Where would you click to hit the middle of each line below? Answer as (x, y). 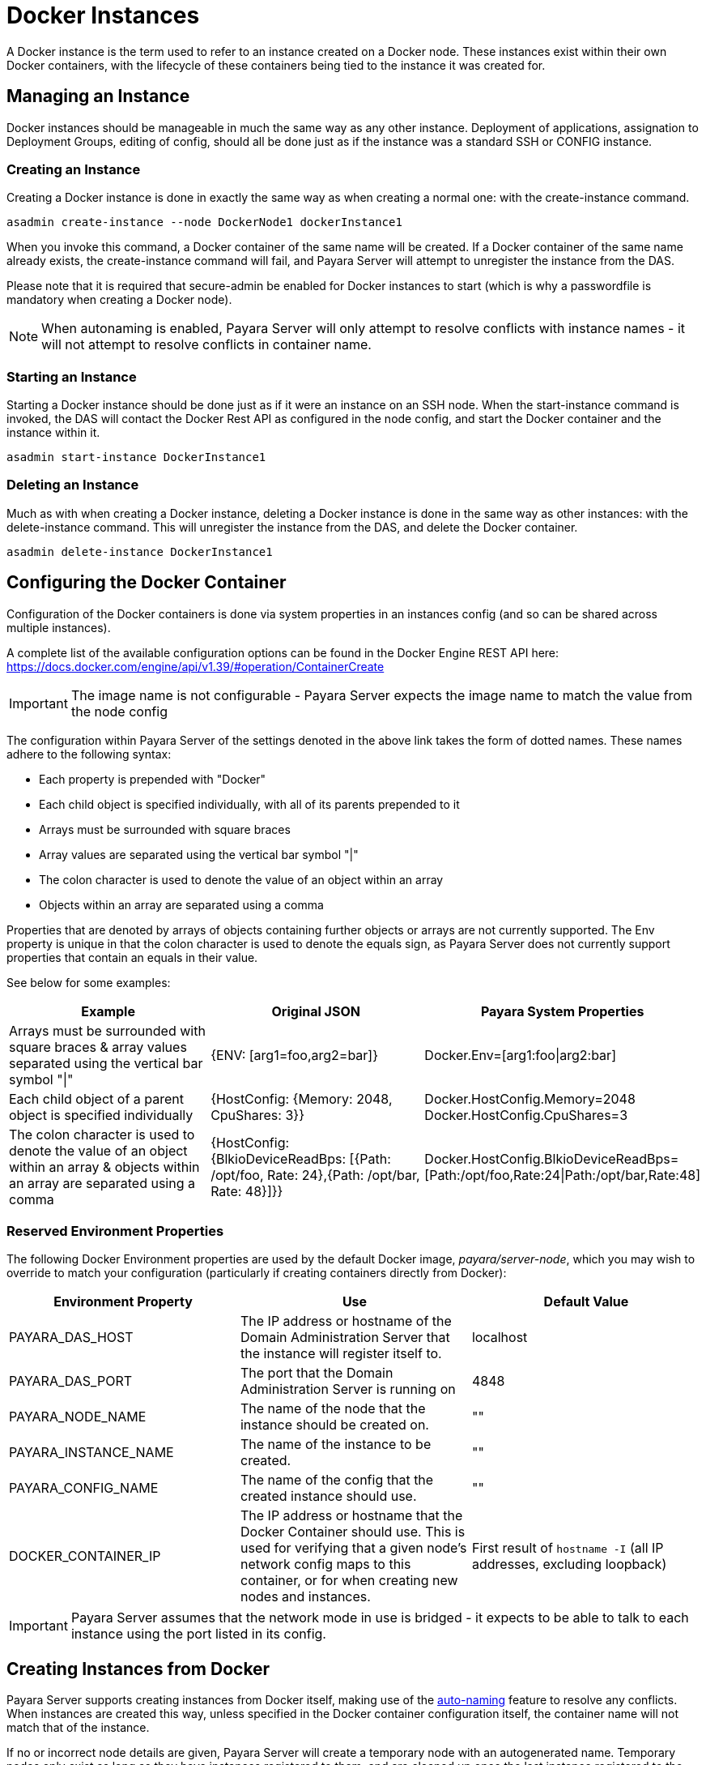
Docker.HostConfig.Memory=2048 (530, 1098)
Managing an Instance (98, 96)
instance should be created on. (334, 1425)
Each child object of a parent (97, 1098)
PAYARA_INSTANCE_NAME (91, 1453)
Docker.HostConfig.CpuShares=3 (526, 1115)
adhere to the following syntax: (89, 754)
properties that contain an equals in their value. (132, 957)
